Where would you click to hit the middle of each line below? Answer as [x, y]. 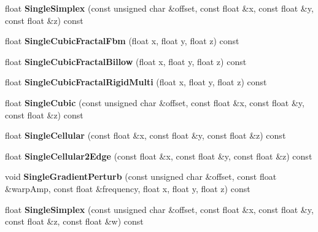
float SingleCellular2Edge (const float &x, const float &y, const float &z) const [159, 156]
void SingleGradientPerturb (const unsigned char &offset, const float [141, 176]
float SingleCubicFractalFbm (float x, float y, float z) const [122, 41]
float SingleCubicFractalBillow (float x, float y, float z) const [126, 61]
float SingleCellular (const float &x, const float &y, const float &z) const [145, 135]
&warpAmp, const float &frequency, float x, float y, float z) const [128, 188]
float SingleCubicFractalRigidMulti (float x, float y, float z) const [136, 82]
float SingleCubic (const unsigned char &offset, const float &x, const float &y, [155, 102]
